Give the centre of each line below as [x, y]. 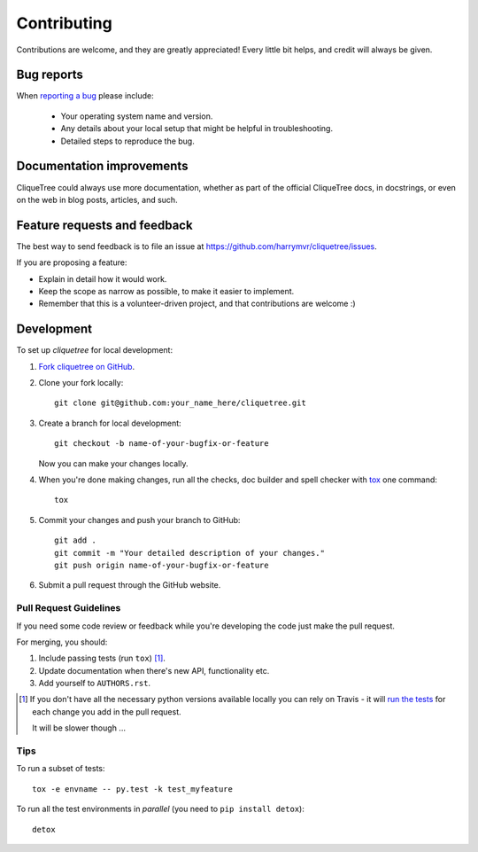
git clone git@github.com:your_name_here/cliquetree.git [181, 403]
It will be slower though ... [79, 728]
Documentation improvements [102, 166]
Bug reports [50, 75]
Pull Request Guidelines [69, 608]
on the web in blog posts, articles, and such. [97, 199]
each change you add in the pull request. [107, 711]
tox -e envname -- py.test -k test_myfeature [133, 789]
